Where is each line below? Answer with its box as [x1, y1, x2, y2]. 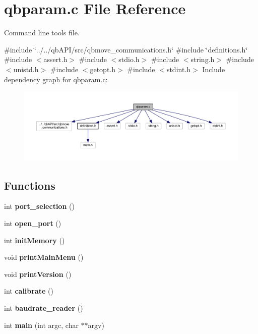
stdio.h [118, 54, 140, 65]
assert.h [43, 54, 68, 65]
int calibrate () [4, 286, 53, 296]
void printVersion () [4, 268, 72, 279]
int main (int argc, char [4, 319, 79, 330]
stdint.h [166, 64, 191, 74]
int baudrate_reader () [4, 302, 83, 313]
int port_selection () [4, 201, 75, 211]
